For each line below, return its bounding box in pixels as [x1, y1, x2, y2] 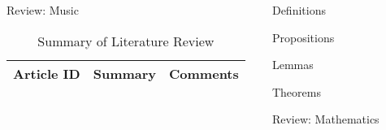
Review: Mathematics [271, 110, 379, 128]
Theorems [271, 83, 321, 100]
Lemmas [271, 56, 314, 73]
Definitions [271, 2, 326, 18]
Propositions [271, 28, 335, 45]
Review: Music [7, 2, 79, 18]
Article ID [13, 63, 80, 83]
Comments [169, 63, 239, 83]
